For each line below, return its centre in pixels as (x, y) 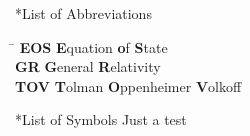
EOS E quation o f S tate (93, 46)
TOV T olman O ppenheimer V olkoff (128, 85)
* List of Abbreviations (83, 13)
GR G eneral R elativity (88, 66)
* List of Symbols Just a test (101, 119)
